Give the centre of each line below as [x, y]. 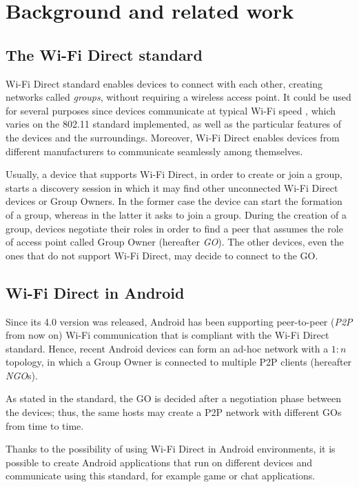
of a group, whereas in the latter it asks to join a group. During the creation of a [176, 214]
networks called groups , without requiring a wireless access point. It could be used [178, 97]
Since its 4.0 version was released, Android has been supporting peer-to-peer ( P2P [179, 321]
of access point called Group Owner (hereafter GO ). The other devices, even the [175, 242]
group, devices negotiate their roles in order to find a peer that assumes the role [174, 228]
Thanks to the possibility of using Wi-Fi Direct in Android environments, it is [171, 449]
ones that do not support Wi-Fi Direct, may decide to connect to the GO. [162, 255]
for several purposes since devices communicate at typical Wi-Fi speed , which [171, 110]
